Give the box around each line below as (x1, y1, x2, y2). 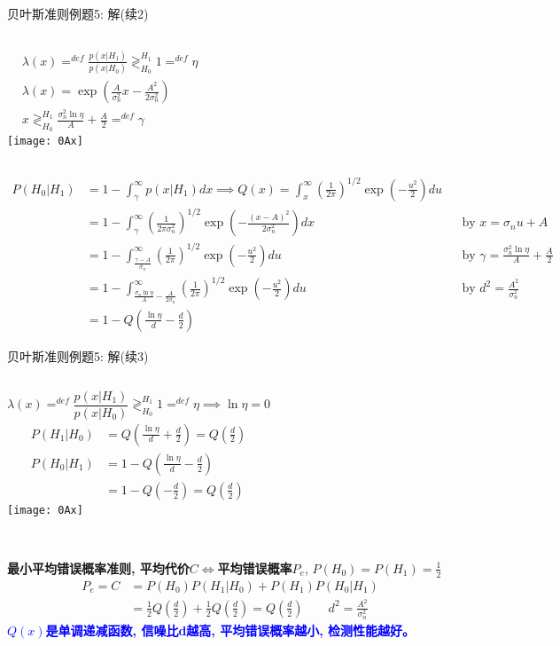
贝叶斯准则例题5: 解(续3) (7, 346, 149, 365)
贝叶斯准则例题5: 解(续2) (7, 4, 149, 22)
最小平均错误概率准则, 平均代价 (7, 558, 190, 577)
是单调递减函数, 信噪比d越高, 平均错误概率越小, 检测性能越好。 (45, 620, 415, 639)
